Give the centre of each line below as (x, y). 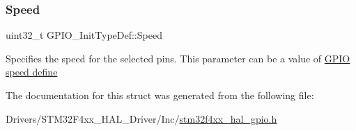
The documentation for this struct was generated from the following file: (160, 95)
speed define (32, 72)
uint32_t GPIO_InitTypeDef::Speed (84, 35)
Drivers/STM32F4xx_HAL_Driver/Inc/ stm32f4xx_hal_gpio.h (141, 118)
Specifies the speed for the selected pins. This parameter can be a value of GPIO (178, 58)
